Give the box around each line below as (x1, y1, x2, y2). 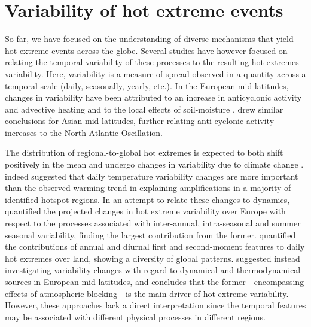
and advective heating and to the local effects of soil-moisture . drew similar (5, 102, 283, 115)
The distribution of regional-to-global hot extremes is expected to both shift (5, 146, 283, 159)
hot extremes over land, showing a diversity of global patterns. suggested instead (5, 252, 300, 264)
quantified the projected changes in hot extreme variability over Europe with (5, 205, 286, 217)
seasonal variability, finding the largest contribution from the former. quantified (5, 228, 296, 241)
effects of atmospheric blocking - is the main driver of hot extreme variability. (5, 287, 289, 299)
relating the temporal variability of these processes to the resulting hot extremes (5, 56, 299, 68)
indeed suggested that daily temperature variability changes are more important (5, 169, 298, 182)
